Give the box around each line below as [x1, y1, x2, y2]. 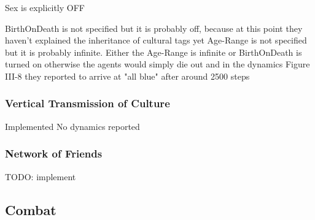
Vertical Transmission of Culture [5, 96, 170, 111]
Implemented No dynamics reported [5, 119, 140, 132]
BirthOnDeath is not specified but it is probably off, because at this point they [5, 21, 303, 34]
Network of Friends [5, 146, 103, 161]
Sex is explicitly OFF [5, 1, 85, 13]
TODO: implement [5, 170, 76, 183]
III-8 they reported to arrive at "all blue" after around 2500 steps [5, 69, 250, 82]
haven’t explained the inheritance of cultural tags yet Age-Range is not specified [5, 34, 307, 47]
